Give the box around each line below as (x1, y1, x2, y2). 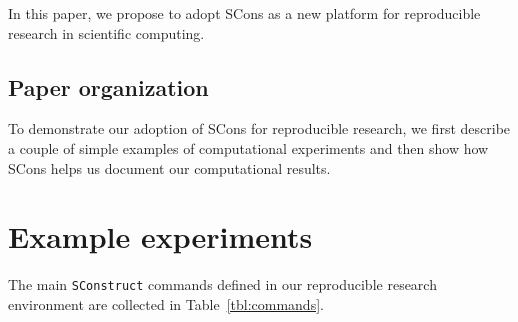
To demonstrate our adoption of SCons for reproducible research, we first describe (8, 118, 511, 139)
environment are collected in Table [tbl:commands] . (8, 293, 324, 314)
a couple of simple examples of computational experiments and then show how (8, 137, 489, 158)
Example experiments (8, 216, 313, 257)
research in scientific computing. (8, 22, 205, 43)
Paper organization (8, 71, 209, 102)
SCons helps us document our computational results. (8, 157, 331, 178)
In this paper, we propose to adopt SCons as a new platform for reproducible (8, 3, 481, 23)
